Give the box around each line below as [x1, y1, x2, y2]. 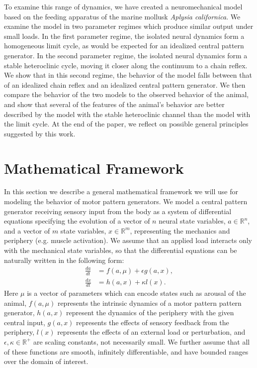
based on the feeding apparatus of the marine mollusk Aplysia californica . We [4, 11, 241, 21]
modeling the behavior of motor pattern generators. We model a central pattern [4, 196, 248, 207]
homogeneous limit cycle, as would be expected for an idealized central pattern [4, 40, 244, 51]
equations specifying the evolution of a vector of [4, 216, 150, 226]
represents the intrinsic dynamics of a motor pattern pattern [57, 297, 242, 308]
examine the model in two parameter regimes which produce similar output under [4, 21, 254, 31]
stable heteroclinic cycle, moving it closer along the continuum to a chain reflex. [4, 60, 248, 70]
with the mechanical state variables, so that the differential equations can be [4, 245, 237, 255]
